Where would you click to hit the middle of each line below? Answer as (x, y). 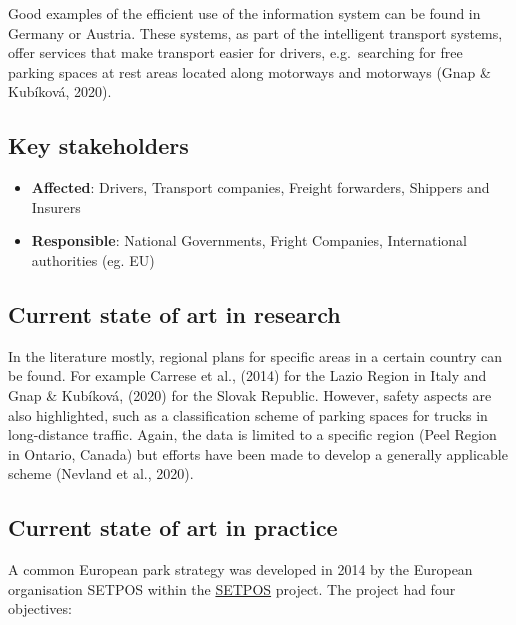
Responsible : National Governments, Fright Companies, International (249, 240)
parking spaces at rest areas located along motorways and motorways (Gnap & (249, 71)
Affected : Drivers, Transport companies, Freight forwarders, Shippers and (260, 187)
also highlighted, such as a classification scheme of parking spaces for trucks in (248, 414)
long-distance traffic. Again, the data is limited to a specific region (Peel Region (252, 434)
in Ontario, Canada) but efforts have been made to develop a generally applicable (258, 453)
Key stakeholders (98, 145)
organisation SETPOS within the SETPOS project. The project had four (232, 588)
